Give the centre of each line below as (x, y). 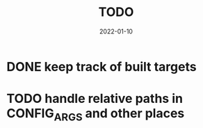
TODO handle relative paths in (95, 99)
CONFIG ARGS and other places (96, 115)
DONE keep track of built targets (101, 66)
